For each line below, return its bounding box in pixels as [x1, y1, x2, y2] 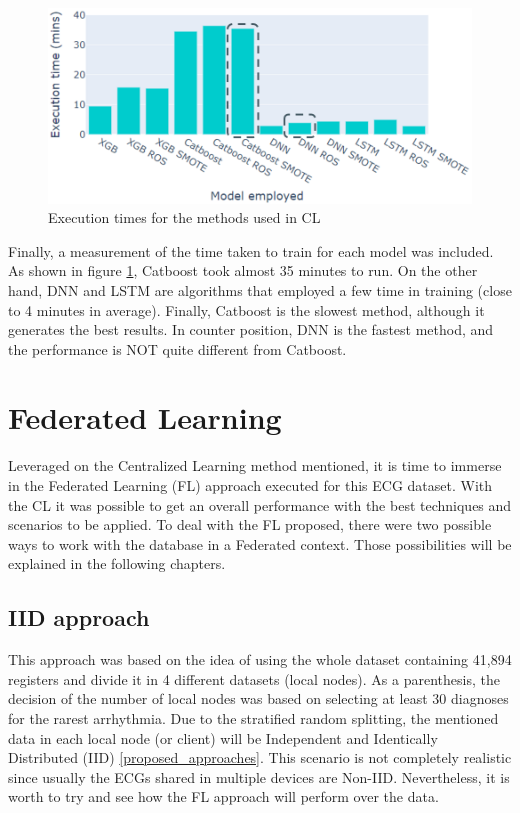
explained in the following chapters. [8, 553, 226, 574]
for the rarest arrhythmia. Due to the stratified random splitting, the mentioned [8, 707, 499, 728]
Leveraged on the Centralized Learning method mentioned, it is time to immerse [8, 455, 502, 476]
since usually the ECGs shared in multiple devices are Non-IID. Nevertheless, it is [8, 766, 510, 787]
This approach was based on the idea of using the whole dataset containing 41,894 [8, 649, 512, 670]
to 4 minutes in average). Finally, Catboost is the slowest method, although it [8, 299, 485, 320]
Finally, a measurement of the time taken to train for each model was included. [8, 240, 494, 261]
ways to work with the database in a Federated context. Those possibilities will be [8, 533, 512, 554]
